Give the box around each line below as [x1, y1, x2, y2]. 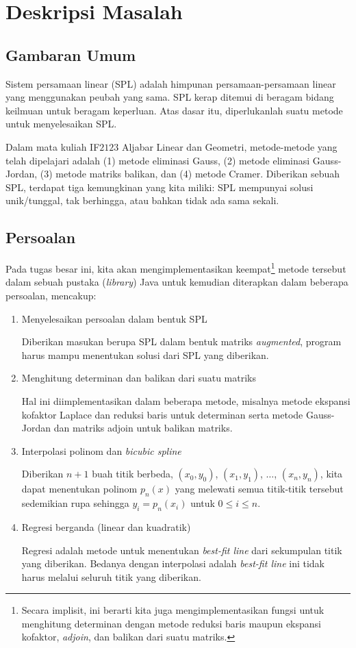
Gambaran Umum [5, 44, 136, 65]
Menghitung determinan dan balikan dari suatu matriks [21, 371, 256, 385]
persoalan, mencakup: [5, 288, 97, 302]
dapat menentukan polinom [21, 482, 138, 496]
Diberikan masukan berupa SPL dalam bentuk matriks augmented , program [21, 334, 342, 349]
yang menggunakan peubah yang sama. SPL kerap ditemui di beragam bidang [5, 90, 334, 104]
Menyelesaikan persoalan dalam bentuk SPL [21, 311, 207, 325]
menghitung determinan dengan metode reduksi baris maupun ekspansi [21, 616, 321, 630]
